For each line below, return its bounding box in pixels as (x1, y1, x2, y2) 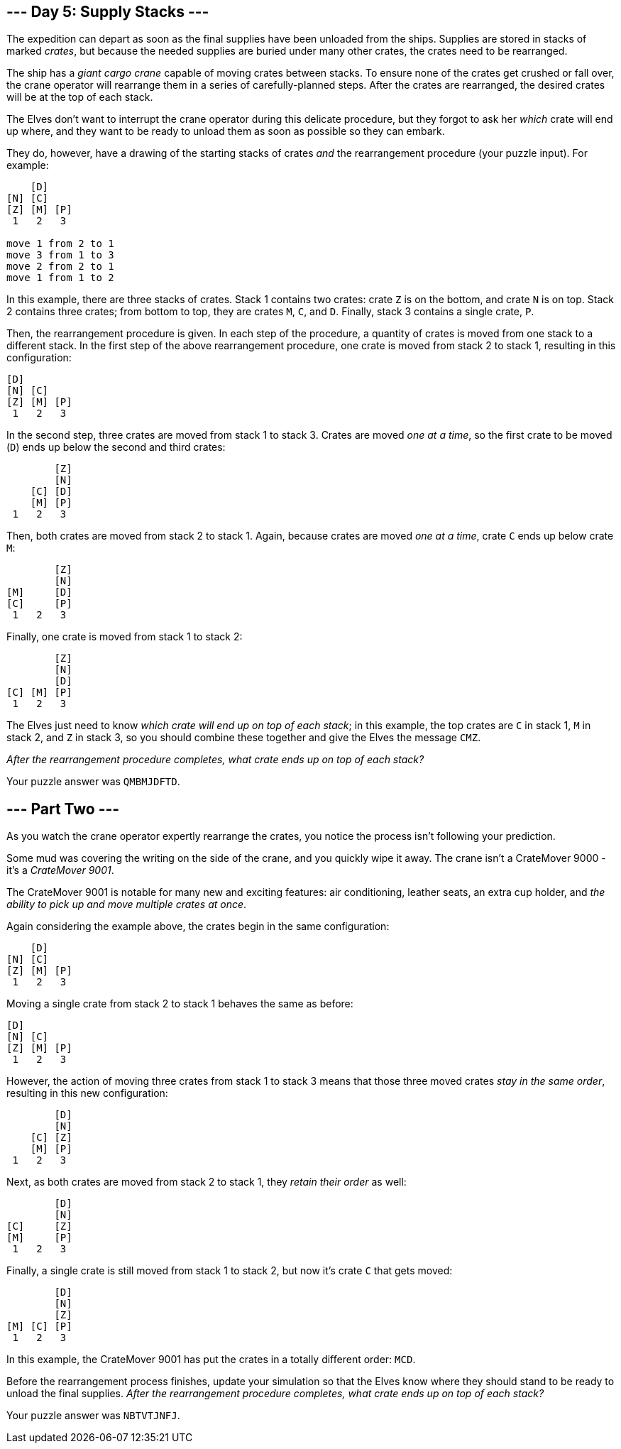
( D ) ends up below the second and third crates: (6, 441, 226, 454)
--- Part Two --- (6, 799, 120, 818)
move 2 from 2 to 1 (6, 261, 114, 273)
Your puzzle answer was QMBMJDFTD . (6, 775, 180, 788)
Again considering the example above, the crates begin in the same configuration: (6, 920, 390, 933)
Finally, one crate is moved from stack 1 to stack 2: (6, 630, 243, 643)
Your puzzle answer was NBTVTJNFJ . (6, 1409, 180, 1422)
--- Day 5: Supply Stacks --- (6, 3, 209, 21)
